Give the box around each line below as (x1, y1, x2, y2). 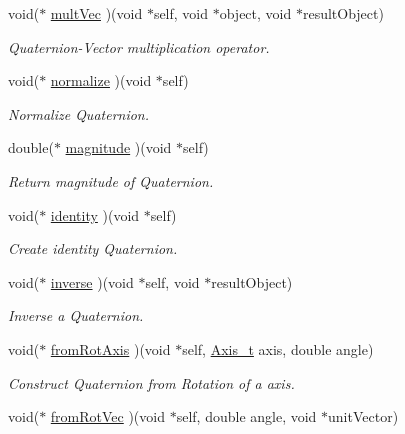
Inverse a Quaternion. (8, 305, 144, 326)
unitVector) (328, 406, 399, 427)
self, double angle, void (176, 406, 317, 427)
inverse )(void (50, 271, 134, 292)
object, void (219, 3, 292, 23)
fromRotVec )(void (50, 406, 165, 427)
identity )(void (50, 204, 140, 225)
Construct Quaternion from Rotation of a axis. (8, 372, 295, 393)
